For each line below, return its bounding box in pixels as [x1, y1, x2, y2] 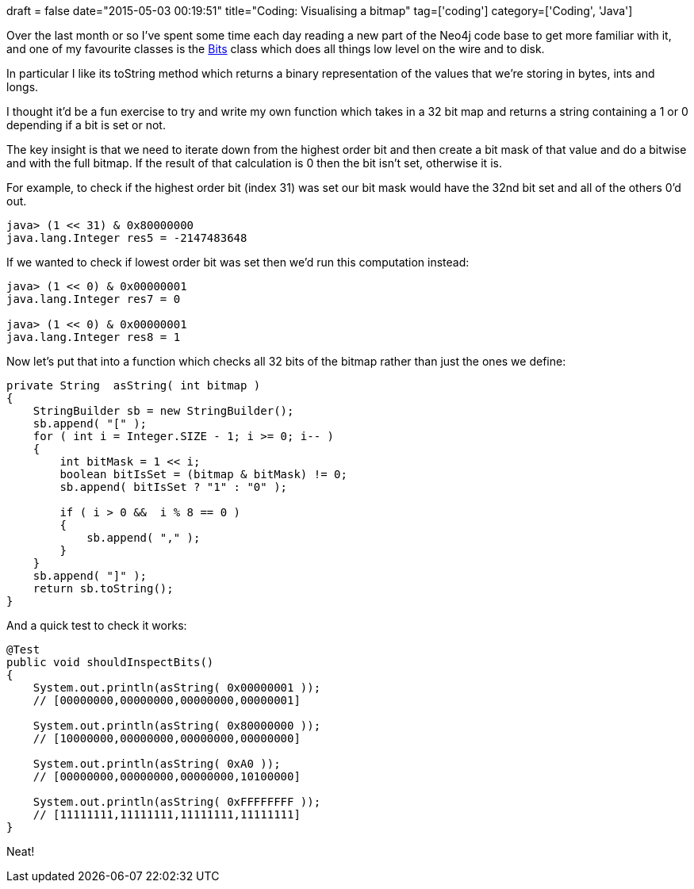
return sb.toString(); [33, 582, 174, 595]
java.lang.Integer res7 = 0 [6, 293, 181, 305]
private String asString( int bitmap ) [6, 379, 261, 392]
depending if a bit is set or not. [6, 118, 166, 132]
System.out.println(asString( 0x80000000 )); [33, 719, 321, 732]
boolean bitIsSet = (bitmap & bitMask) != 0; [59, 468, 347, 481]
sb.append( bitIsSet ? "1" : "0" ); [59, 481, 288, 493]
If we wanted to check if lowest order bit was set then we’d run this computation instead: [6, 255, 470, 269]
